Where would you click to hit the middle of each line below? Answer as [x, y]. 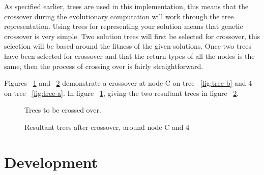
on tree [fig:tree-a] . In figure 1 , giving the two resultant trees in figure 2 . [122, 93]
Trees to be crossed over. [63, 110]
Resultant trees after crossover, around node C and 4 [107, 127]
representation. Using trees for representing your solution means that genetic [124, 26]
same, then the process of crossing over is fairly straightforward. [104, 66]
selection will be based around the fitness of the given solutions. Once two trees [128, 46]
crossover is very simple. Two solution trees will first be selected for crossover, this [132, 36]
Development [51, 162]
